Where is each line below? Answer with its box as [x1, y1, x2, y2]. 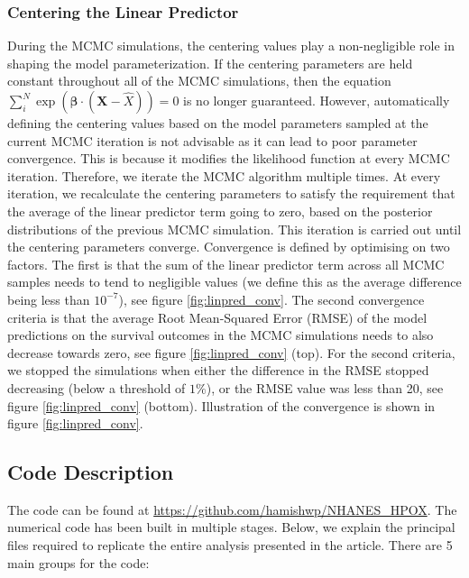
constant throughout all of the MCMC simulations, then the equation [7, 71, 391, 90]
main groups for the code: [7, 553, 150, 572]
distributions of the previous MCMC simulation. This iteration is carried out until [7, 219, 462, 238]
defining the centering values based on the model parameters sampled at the [7, 114, 428, 132]
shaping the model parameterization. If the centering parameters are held [7, 53, 413, 72]
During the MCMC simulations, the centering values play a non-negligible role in [7, 36, 455, 55]
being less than [7, 289, 90, 308]
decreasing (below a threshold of [7, 378, 186, 397]
